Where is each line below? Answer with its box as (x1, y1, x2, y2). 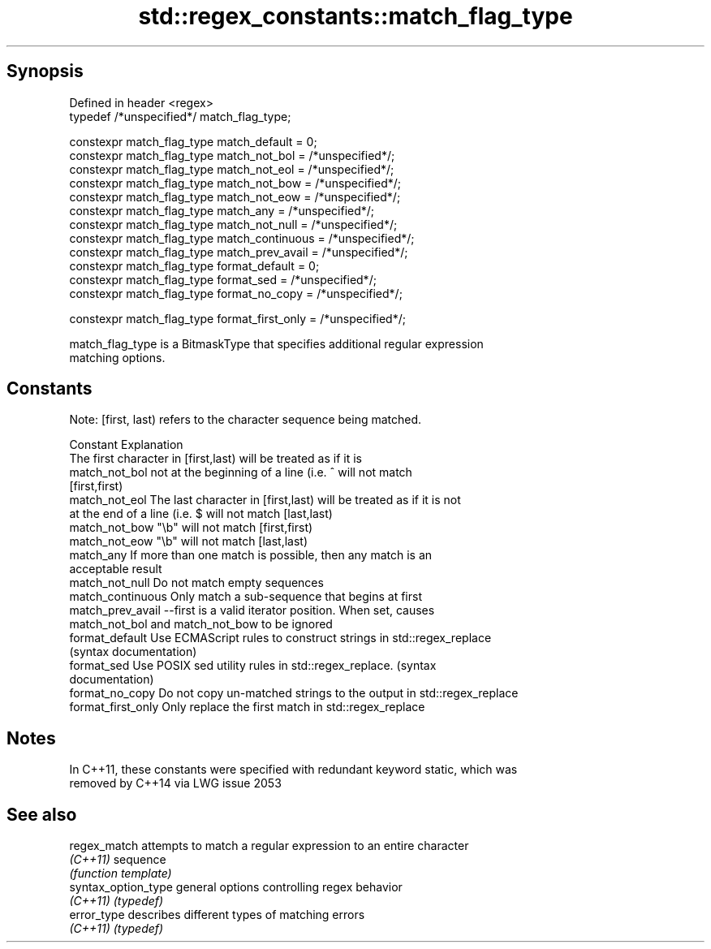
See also (6, 804, 77, 825)
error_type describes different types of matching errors (69, 908, 365, 922)
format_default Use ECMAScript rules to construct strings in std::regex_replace (69, 631, 492, 645)
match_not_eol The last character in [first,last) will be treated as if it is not (69, 493, 461, 507)
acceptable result (69, 562, 162, 576)
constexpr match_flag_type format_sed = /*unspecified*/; (69, 272, 377, 287)
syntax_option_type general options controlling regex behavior (69, 880, 403, 895)
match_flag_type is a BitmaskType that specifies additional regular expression (69, 336, 484, 351)
